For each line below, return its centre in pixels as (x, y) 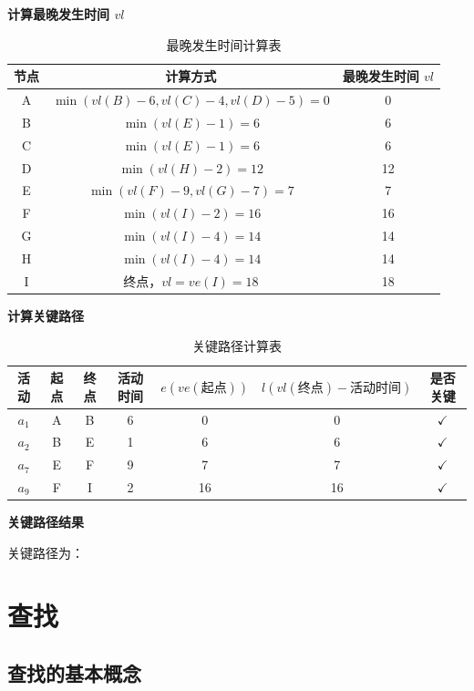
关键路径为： (46, 552)
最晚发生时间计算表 (224, 44)
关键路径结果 (46, 522)
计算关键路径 (46, 315)
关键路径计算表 (237, 346)
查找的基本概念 (74, 673)
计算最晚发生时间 (58, 14)
